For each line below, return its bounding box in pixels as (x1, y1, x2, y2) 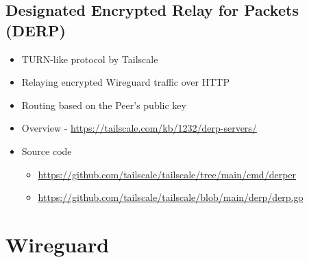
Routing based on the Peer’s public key (21, 97, 186, 112)
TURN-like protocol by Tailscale (21, 51, 158, 66)
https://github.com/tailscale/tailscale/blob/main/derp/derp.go (38, 190, 304, 204)
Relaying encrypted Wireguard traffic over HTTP (21, 75, 230, 89)
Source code (21, 143, 72, 158)
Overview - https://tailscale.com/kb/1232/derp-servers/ (21, 121, 257, 135)
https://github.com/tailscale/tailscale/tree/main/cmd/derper (38, 167, 297, 181)
